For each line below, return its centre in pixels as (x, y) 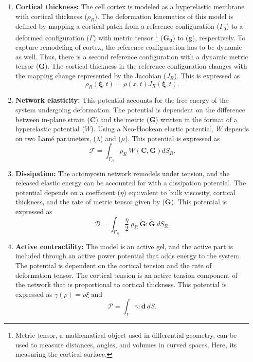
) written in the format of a (196, 119)
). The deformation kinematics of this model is (164, 16)
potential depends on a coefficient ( (68, 192)
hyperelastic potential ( (50, 129)
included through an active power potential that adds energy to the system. (128, 256)
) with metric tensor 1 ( (128, 36)
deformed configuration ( (52, 37)
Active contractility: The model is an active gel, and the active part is (124, 246)
